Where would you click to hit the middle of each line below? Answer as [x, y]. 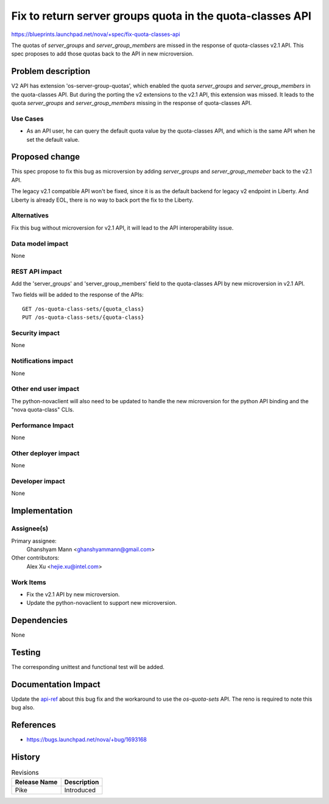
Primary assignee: [34, 541]
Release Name [36, 782]
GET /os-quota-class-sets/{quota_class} [83, 309]
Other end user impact [45, 389]
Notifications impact [42, 361]
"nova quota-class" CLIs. [43, 410]
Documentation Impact [56, 684]
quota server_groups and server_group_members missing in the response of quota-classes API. [132, 103]
